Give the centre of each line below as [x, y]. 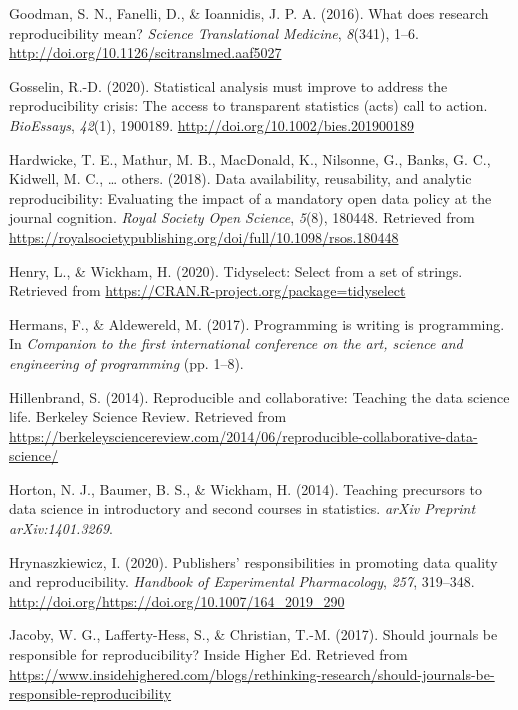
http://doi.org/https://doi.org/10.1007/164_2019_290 [177, 600]
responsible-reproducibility [90, 693]
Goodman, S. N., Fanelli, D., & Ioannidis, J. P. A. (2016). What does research [249, 13]
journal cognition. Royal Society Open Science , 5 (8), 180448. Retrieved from [242, 217]
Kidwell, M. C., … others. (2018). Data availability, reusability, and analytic [240, 178]
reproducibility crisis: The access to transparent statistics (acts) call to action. [248, 105]
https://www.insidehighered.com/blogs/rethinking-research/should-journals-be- [252, 673]
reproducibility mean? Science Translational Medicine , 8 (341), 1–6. [214, 32]
